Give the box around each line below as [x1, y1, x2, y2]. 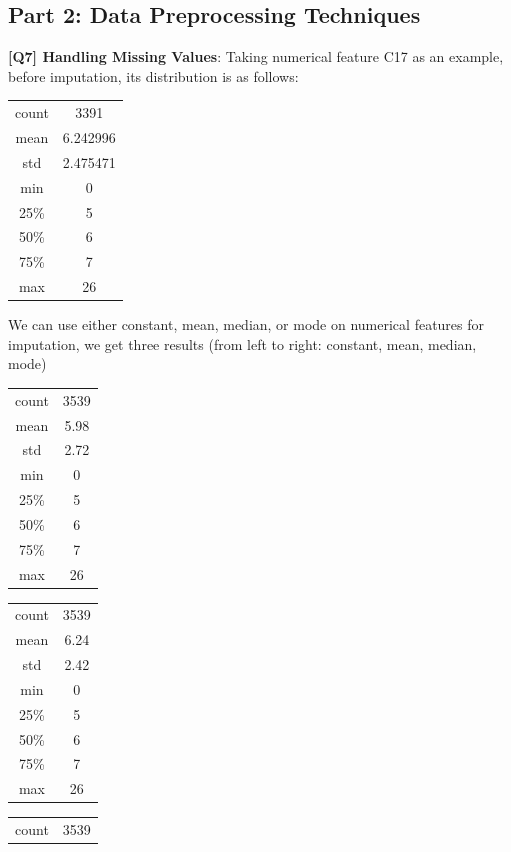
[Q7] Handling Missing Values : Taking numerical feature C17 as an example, [8, 46, 504, 67]
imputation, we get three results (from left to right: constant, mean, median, [8, 333, 477, 354]
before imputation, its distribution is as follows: [8, 65, 299, 86]
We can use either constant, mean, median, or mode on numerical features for [8, 314, 485, 335]
